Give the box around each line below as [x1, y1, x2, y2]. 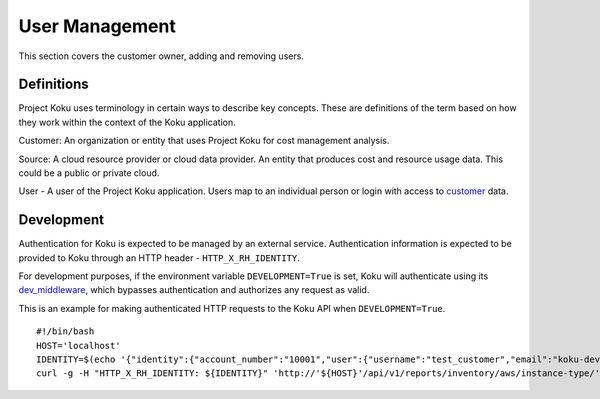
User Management [18, 15, 177, 37]
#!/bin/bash [36, 326, 95, 337]
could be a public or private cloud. [18, 167, 160, 179]
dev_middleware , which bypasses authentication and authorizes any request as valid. [18, 284, 370, 296]
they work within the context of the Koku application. [18, 116, 236, 128]
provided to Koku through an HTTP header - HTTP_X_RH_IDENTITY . [18, 251, 300, 264]
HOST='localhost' [36, 340, 121, 351]
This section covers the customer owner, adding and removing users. [18, 50, 305, 62]
